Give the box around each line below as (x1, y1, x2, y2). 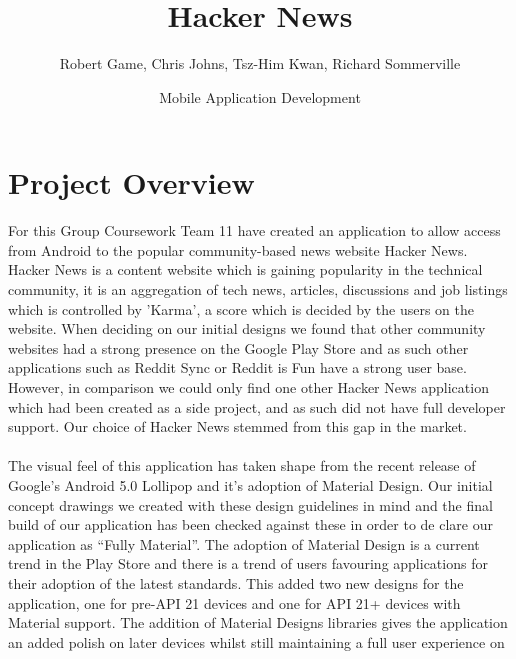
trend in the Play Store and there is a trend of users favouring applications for (8, 553, 488, 574)
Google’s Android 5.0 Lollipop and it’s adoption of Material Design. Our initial (8, 474, 493, 495)
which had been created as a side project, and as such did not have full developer (8, 396, 506, 417)
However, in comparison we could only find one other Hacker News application (8, 377, 489, 397)
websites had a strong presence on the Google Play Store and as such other (8, 337, 469, 358)
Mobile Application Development (159, 86, 361, 107)
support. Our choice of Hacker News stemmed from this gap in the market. (8, 416, 467, 437)
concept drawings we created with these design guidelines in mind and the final (8, 494, 493, 515)
